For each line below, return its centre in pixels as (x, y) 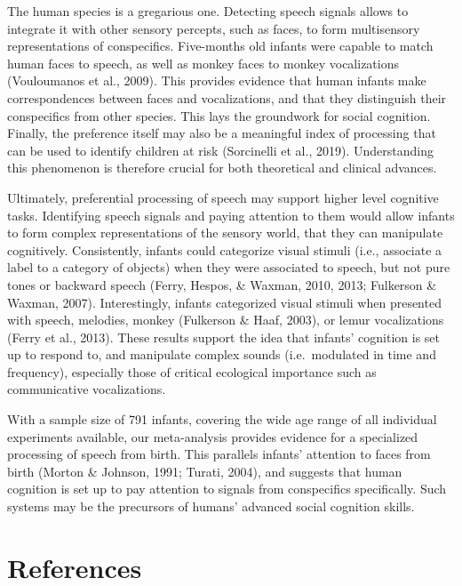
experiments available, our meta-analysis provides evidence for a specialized (213, 436)
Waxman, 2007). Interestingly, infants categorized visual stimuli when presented (224, 302)
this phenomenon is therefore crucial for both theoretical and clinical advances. (222, 168)
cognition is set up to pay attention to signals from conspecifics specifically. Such (227, 489)
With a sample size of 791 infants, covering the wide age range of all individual (222, 419)
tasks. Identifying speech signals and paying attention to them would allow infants (231, 215)
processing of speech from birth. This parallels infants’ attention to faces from (219, 454)
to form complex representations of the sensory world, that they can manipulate (225, 233)
